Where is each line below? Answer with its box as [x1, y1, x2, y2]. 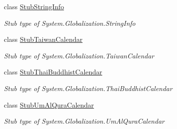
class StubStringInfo [4, 1, 64, 11]
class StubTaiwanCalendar [4, 34, 83, 44]
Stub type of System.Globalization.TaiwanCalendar [4, 50, 155, 60]
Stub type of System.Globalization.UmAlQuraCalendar [4, 116, 165, 126]
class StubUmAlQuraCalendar [4, 99, 94, 110]
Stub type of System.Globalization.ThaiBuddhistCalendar [4, 83, 173, 93]
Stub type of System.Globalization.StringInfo [4, 18, 136, 28]
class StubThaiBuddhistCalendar [4, 67, 102, 77]
